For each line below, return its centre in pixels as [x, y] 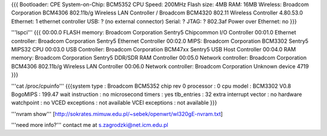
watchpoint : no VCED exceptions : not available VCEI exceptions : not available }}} [114, 103]
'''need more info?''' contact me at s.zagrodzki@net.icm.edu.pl [90, 125]
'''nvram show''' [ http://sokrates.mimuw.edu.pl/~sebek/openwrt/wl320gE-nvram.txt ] [117, 114]
